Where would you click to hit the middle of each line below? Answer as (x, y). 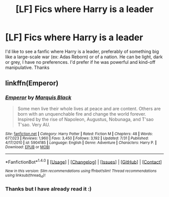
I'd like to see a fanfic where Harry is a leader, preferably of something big (82, 51)
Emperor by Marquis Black (38, 97)
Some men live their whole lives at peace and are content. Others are (89, 109)
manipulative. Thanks (27, 67)
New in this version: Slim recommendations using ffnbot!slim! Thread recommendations (81, 171)
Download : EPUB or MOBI (28, 147)
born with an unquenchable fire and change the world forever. (82, 114)
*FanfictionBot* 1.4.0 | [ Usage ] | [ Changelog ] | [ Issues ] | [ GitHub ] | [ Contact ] (83, 161)
